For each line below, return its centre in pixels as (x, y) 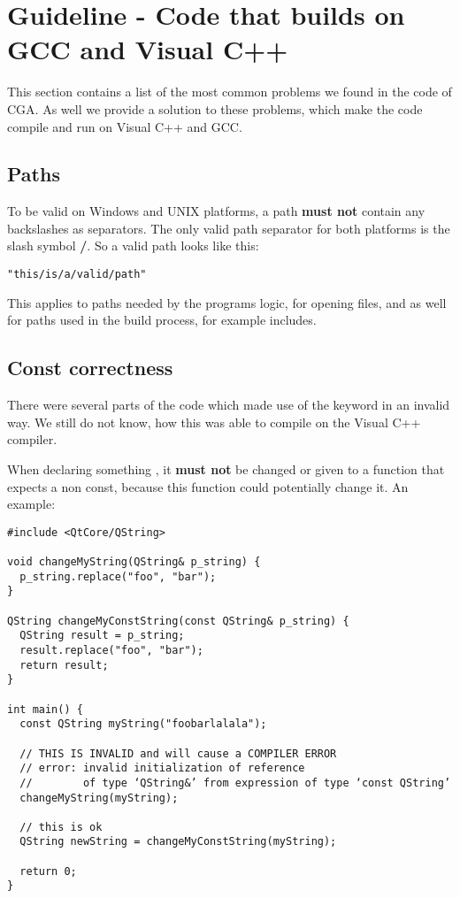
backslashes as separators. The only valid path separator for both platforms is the (229, 228)
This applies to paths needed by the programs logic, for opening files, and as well (227, 302)
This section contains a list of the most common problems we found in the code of (230, 92)
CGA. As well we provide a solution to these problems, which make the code (215, 108)
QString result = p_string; (102, 636)
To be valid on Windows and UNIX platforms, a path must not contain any (216, 211)
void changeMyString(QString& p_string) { (134, 562)
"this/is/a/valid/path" (77, 275)
